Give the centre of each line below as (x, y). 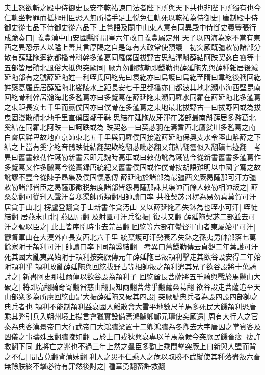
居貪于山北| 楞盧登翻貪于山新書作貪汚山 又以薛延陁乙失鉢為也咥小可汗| (123, 206)
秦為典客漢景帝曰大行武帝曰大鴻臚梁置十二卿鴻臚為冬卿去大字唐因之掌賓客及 (132, 326)
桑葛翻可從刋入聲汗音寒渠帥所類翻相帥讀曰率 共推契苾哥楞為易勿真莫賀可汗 (130, 197)
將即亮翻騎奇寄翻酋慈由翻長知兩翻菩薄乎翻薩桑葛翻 (108, 286)
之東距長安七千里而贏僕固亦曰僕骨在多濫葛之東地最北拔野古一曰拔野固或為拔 (132, 107)
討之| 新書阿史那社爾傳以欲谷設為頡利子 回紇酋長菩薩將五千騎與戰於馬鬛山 (129, 277)
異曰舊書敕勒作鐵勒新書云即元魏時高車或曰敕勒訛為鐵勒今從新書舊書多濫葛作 (132, 156)
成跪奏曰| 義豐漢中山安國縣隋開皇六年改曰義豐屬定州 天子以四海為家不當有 (129, 37)
